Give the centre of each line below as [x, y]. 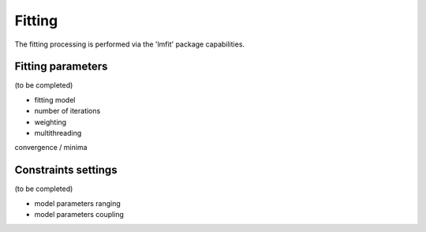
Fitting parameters [61, 67]
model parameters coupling [79, 215]
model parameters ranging [78, 203]
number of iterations [67, 111]
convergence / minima [51, 148]
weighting [50, 122]
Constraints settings [66, 170]
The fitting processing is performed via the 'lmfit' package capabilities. [129, 44]
